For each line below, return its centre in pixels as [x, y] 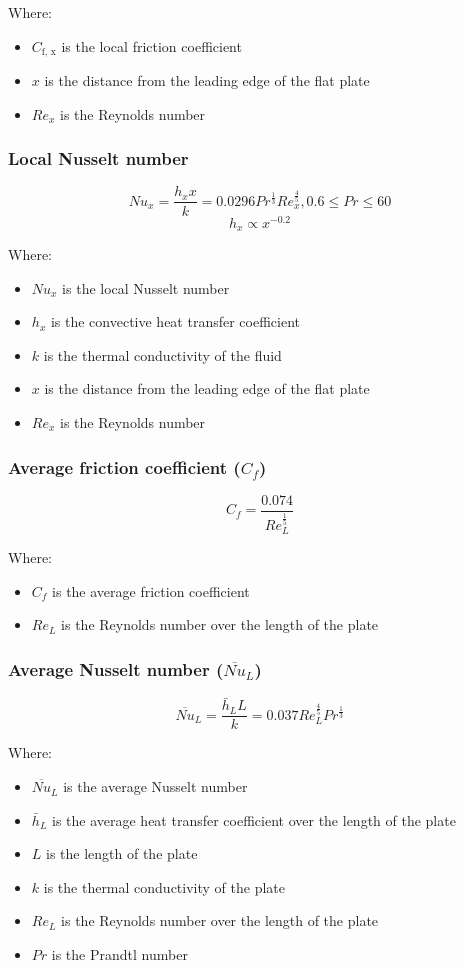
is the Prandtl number [119, 954]
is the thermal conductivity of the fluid [162, 354]
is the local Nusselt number [146, 287]
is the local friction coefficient [151, 45]
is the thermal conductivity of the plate [164, 886]
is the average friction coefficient [151, 590]
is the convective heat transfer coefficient [175, 321]
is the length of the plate [122, 853]
